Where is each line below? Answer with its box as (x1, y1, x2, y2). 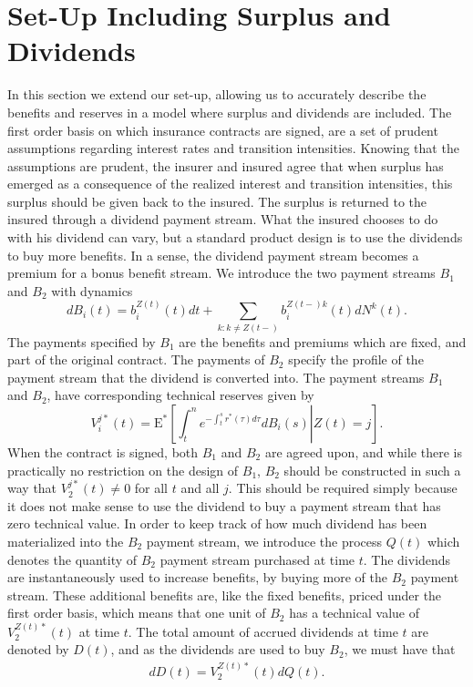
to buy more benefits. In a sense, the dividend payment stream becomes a (7, 245, 419, 264)
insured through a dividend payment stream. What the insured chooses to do (7, 210, 438, 229)
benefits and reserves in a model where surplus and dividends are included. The (7, 102, 452, 121)
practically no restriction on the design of (7, 460, 239, 479)
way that (7, 478, 57, 497)
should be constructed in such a (283, 460, 461, 479)
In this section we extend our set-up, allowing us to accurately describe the (7, 85, 427, 104)
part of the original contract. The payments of (7, 350, 265, 369)
